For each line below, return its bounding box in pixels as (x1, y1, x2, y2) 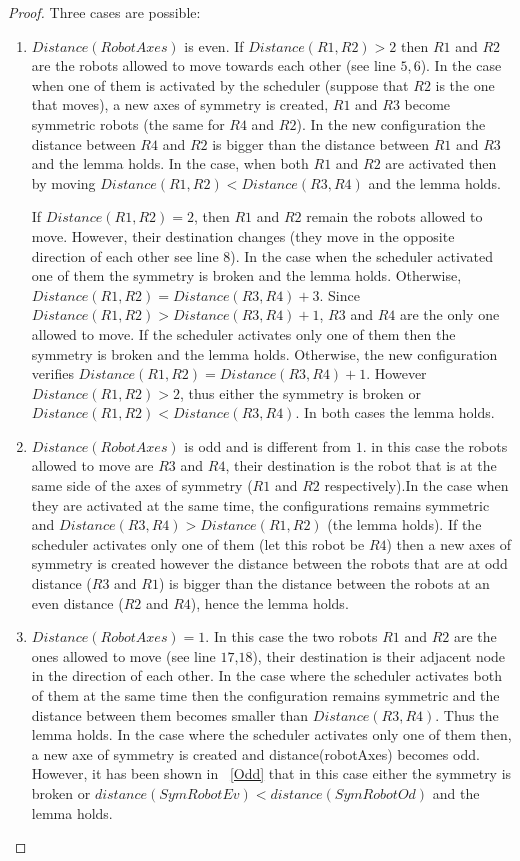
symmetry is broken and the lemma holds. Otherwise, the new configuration (31, 343, 498, 364)
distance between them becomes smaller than (31, 704, 309, 725)
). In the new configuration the (296, 113, 486, 134)
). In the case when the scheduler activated (230, 245, 493, 266)
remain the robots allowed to (306, 206, 483, 227)
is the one (435, 74, 495, 95)
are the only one (399, 304, 500, 325)
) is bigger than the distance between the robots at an (158, 573, 490, 594)
